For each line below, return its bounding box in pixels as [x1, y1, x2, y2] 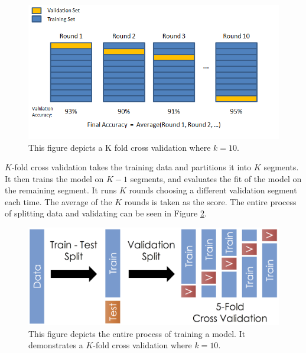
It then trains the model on [5, 172, 104, 184]
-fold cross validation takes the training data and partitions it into [11, 161, 252, 173]
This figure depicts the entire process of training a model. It [28, 327, 246, 339]
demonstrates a [28, 339, 83, 351]
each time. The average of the [5, 195, 112, 208]
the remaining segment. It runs [5, 184, 117, 196]
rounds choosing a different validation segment [129, 184, 297, 196]
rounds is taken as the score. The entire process [124, 195, 297, 208]
